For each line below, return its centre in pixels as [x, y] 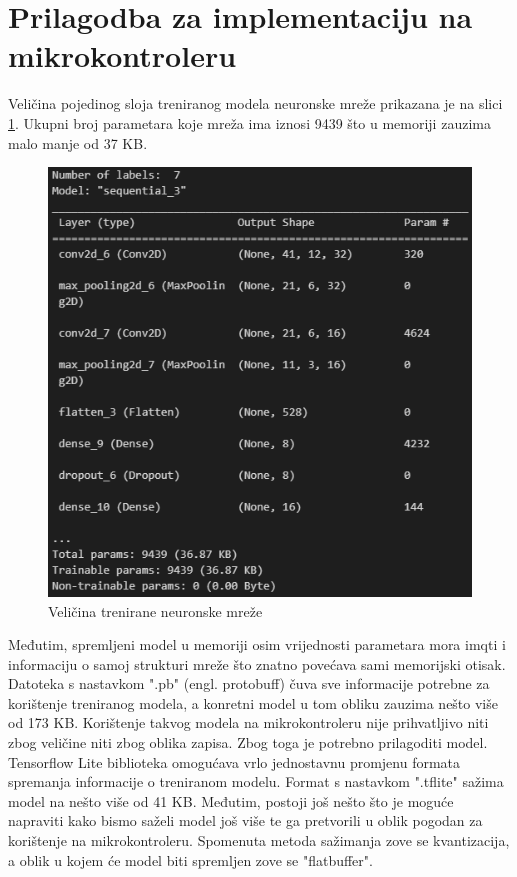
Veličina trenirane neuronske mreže [155, 610]
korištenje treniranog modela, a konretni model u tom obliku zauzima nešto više [253, 702]
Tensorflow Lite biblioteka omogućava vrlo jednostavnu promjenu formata [234, 761]
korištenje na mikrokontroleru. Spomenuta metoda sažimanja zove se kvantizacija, [259, 840]
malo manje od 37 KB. [78, 142]
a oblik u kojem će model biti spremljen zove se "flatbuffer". [190, 859]
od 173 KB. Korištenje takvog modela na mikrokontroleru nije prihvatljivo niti [248, 722]
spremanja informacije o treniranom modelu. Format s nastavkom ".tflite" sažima [256, 781]
